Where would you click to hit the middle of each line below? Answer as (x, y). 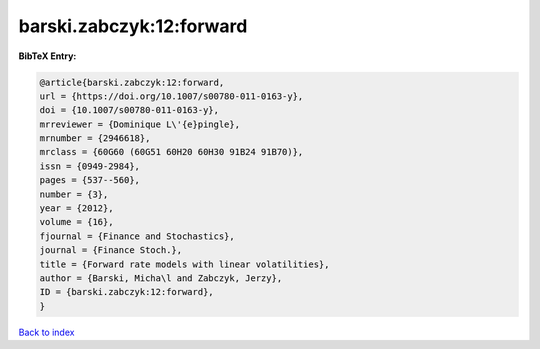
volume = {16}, (76, 222)
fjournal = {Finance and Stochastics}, (137, 236)
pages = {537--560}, (89, 180)
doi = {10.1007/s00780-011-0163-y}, (129, 110)
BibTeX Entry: (47, 56)
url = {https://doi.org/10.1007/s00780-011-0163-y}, (171, 96)
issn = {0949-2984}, (89, 166)
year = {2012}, (76, 208)
